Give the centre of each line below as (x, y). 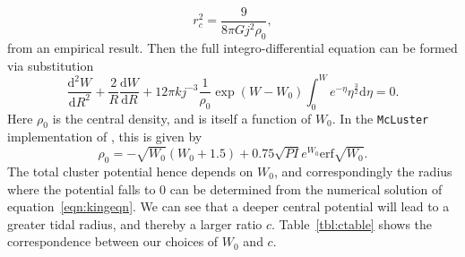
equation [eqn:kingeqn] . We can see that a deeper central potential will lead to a (228, 206)
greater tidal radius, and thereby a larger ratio (135, 223)
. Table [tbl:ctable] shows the (352, 223)
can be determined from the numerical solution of (306, 188)
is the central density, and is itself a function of (182, 118)
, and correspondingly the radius (363, 171)
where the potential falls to (82, 188)
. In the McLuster (380, 118)
